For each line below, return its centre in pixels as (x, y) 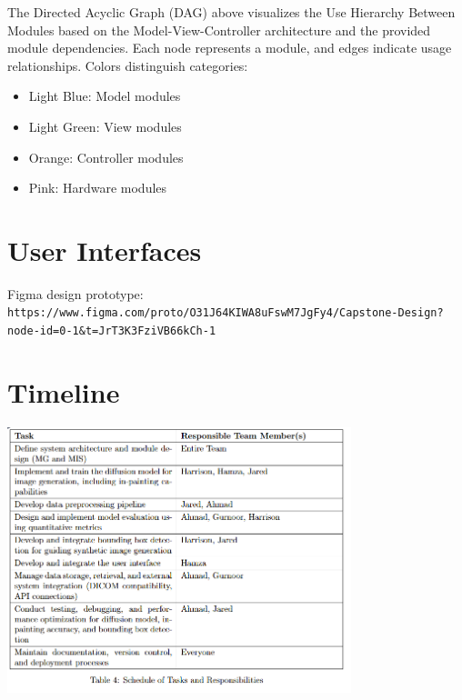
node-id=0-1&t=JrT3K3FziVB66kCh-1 (112, 331)
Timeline (64, 391)
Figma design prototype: (75, 293)
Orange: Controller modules (106, 157)
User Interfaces (105, 250)
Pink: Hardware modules (98, 188)
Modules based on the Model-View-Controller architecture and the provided (219, 30)
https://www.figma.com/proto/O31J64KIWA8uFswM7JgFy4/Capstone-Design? (226, 313)
